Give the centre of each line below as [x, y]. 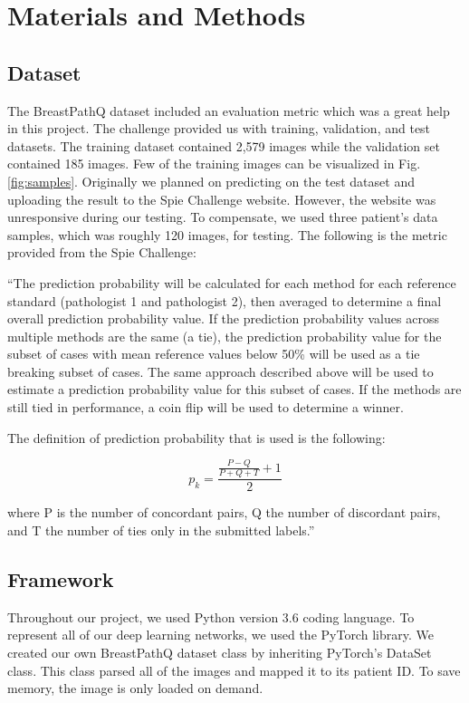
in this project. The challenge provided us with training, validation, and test [219, 128]
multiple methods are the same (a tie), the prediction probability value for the [225, 336]
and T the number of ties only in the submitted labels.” [161, 530]
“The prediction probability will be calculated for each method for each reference [232, 282]
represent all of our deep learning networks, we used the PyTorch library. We [220, 635]
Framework [61, 579]
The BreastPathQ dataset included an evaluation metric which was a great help [229, 110]
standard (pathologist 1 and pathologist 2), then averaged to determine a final [225, 300]
